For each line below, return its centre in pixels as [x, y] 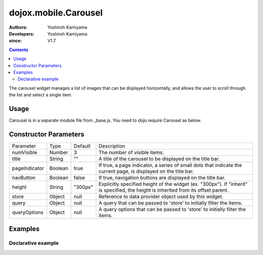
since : [15, 41]
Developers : [22, 34]
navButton [24, 178]
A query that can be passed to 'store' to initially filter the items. [171, 203]
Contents [19, 50]
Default [82, 146]
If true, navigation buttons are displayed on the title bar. [162, 178]
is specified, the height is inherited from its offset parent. [164, 190]
